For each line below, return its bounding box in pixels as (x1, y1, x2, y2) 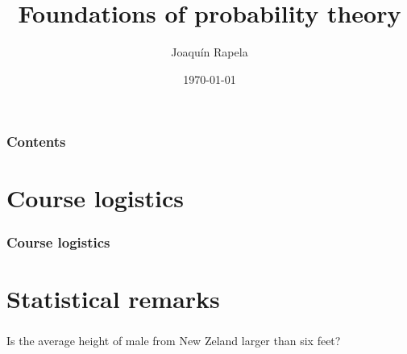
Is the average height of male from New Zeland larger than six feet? (6, 331, 341, 348)
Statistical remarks (6, 281, 220, 314)
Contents (6, 131, 66, 152)
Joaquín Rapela (171, 44, 248, 60)
